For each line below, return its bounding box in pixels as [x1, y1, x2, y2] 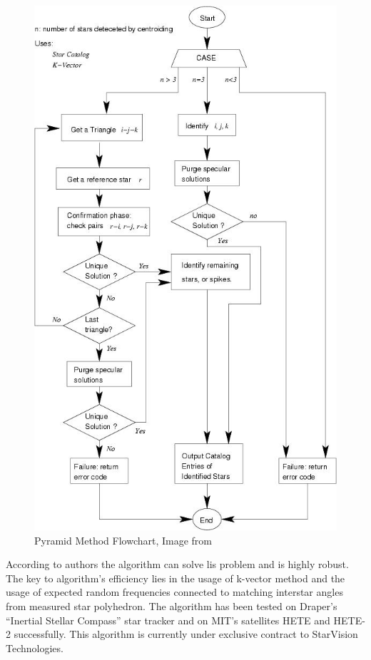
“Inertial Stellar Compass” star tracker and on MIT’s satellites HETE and [6, 612, 330, 627]
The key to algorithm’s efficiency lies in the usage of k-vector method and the [6, 570, 345, 585]
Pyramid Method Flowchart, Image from [34, 532, 213, 547]
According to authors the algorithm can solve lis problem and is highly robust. [6, 557, 349, 572]
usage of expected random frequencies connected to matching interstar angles [6, 584, 343, 599]
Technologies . [6, 640, 63, 655]
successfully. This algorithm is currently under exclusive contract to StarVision [14, 627, 358, 641]
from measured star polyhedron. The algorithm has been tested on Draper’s [6, 598, 337, 613]
